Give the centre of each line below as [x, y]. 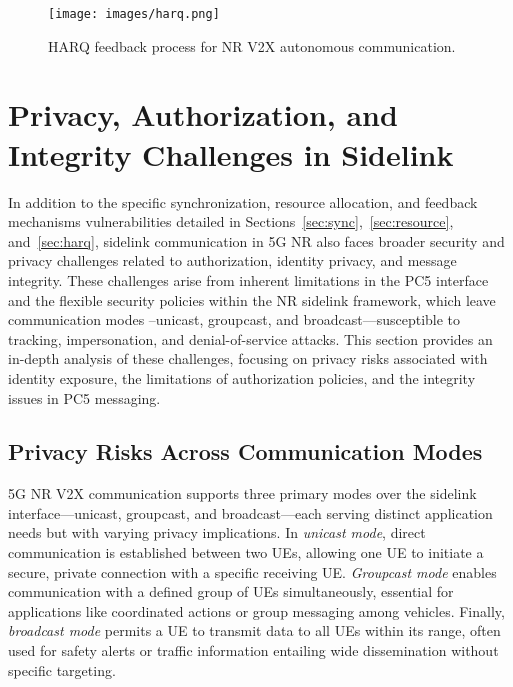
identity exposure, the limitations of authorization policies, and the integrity [242, 377]
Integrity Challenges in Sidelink [231, 153]
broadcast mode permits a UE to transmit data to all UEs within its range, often [254, 630]
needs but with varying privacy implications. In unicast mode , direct [217, 532]
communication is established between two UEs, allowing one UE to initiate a [246, 552]
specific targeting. [62, 669]
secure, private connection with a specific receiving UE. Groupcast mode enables [252, 571]
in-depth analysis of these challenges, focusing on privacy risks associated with [248, 358]
